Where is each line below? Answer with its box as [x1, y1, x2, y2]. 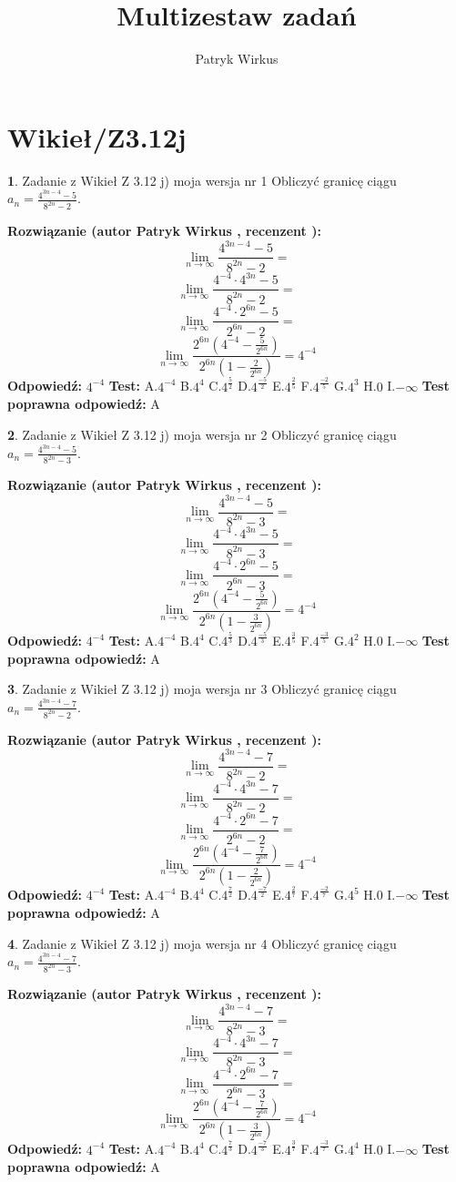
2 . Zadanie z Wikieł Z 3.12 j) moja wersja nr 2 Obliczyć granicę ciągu [7, 424, 397, 443]
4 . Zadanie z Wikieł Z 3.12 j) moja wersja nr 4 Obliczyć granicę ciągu [7, 933, 397, 953]
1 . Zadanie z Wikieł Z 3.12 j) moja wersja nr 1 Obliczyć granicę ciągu [7, 170, 397, 189]
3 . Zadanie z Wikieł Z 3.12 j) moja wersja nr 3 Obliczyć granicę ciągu [7, 679, 397, 698]
